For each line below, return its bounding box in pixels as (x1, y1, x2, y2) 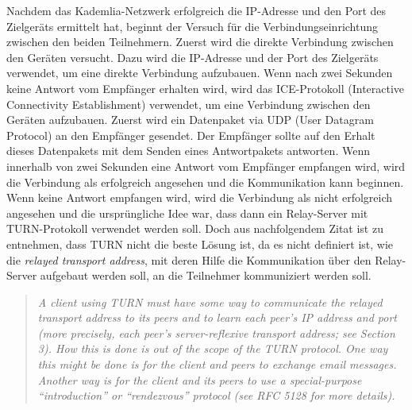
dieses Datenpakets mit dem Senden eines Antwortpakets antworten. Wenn (6, 142, 370, 159)
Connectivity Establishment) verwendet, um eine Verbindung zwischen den (6, 95, 371, 112)
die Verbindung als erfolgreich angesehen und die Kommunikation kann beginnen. (6, 173, 404, 190)
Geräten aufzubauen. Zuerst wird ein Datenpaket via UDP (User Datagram (6, 111, 374, 128)
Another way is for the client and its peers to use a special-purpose (37, 371, 362, 388)
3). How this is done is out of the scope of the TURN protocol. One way (37, 340, 388, 357)
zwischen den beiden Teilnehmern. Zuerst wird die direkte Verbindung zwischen (6, 33, 394, 50)
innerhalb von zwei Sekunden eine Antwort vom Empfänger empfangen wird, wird (6, 157, 406, 174)
